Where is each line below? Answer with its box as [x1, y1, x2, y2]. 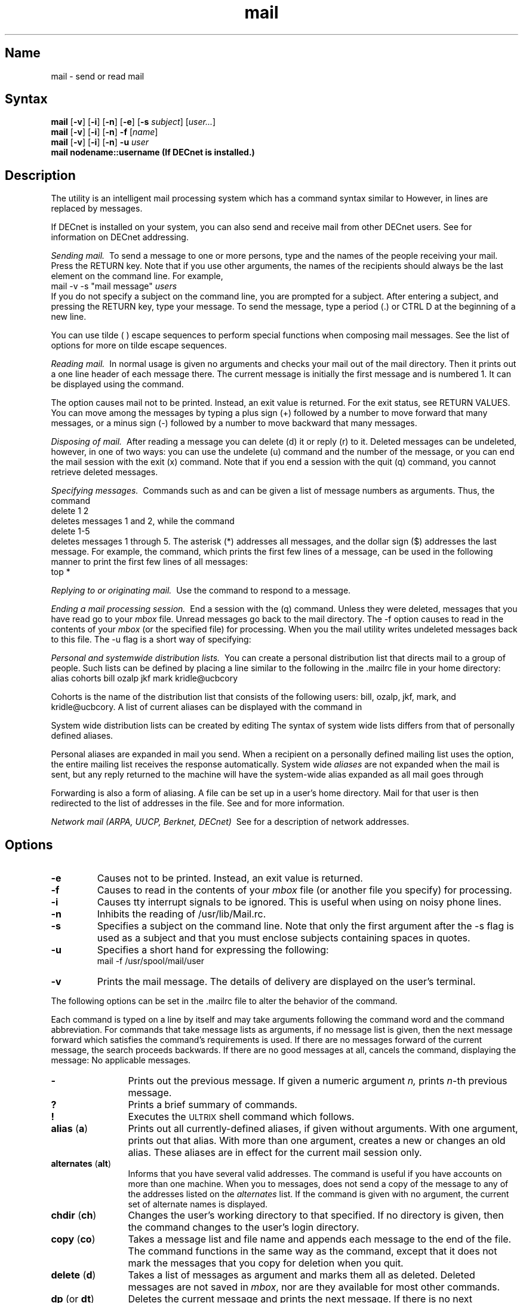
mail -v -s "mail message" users [51, 281, 177, 292]
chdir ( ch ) [51, 1209, 97, 1222]
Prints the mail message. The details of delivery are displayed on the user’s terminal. [97, 975, 476, 988]
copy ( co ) [51, 1233, 96, 1246]
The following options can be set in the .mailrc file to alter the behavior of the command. [51, 996, 398, 1007]
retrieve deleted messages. [51, 467, 158, 478]
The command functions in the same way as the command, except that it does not [128, 1245, 497, 1258]
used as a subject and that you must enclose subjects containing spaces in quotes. [97, 932, 470, 944]
